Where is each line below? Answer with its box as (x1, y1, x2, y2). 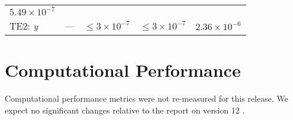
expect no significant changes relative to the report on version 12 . (5, 103, 245, 116)
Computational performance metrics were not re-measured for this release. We (5, 92, 288, 105)
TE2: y (9, 19, 38, 33)
